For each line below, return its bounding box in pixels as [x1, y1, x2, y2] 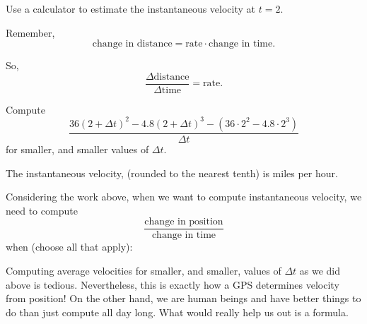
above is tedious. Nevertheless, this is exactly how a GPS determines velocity [6, 277, 339, 292]
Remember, [6, 25, 55, 40]
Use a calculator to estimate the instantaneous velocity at [6, 1, 256, 16]
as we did [299, 263, 341, 277]
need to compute [6, 203, 78, 217]
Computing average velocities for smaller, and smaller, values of [6, 263, 281, 277]
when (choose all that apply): [6, 239, 133, 254]
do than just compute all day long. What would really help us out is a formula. [6, 304, 349, 319]
